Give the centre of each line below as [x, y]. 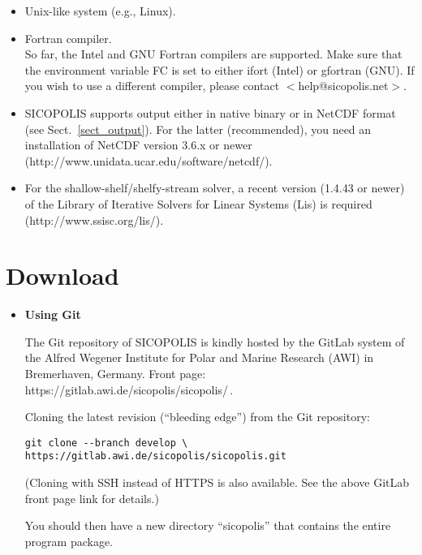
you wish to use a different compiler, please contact [152, 86]
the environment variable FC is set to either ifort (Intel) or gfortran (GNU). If [220, 69]
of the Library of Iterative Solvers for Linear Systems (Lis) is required [198, 203]
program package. [69, 541]
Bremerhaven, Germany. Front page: [115, 374]
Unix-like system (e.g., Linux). [100, 11]
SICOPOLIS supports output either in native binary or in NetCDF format [210, 112]
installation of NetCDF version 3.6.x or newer [138, 145]
